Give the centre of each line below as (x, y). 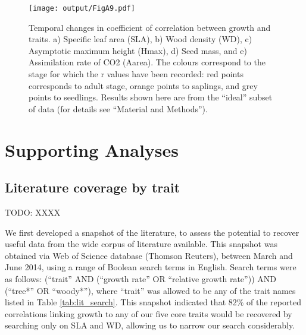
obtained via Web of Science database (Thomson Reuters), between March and (149, 255)
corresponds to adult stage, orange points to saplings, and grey (143, 85)
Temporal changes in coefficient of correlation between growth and (150, 27)
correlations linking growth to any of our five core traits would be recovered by (149, 313)
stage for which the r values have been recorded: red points (136, 74)
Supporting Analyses (92, 149)
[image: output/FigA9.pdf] (82, 8)
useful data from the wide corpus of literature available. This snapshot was (141, 244)
